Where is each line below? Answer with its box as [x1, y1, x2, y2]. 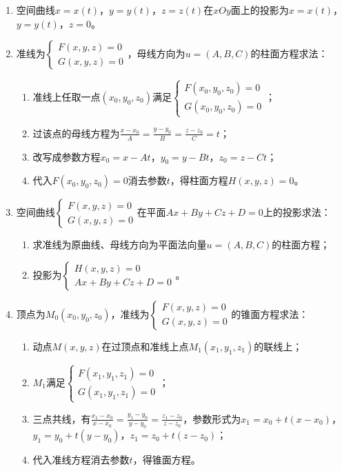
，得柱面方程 [170, 173, 228, 188]
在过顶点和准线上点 [101, 339, 189, 353]
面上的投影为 [230, 3, 289, 17]
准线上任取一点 [32, 89, 101, 103]
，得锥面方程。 [132, 452, 201, 467]
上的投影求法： [263, 205, 331, 219]
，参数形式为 [183, 411, 241, 425]
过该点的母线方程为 [32, 126, 120, 140]
